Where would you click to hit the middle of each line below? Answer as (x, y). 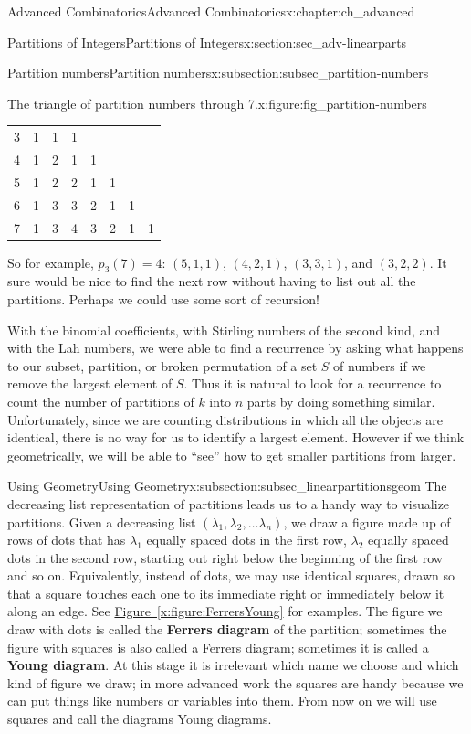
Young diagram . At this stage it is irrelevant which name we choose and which (233, 665)
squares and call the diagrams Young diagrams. (140, 719)
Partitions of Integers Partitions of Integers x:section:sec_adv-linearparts (207, 42)
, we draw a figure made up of (367, 521)
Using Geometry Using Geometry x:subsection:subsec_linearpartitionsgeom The (227, 486)
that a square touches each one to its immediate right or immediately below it (226, 593)
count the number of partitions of (101, 401)
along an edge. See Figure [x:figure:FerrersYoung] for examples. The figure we (225, 611)
